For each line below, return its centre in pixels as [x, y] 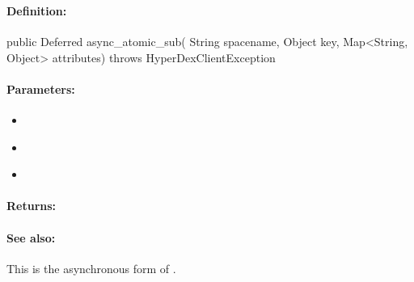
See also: [31, 237]
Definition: [37, 10]
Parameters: [41, 88]
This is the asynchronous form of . [91, 268]
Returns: [32, 206]
